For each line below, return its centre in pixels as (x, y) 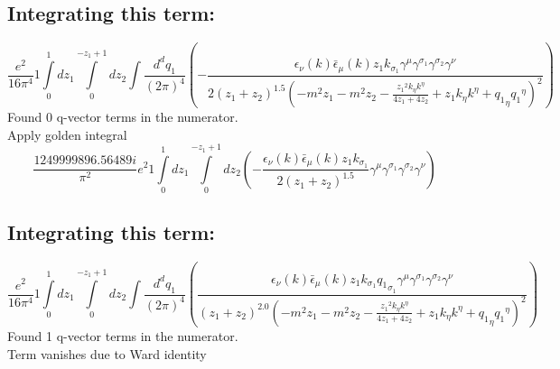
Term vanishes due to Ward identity (107, 353)
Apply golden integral (67, 134)
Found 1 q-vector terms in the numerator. (123, 336)
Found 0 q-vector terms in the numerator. (123, 117)
